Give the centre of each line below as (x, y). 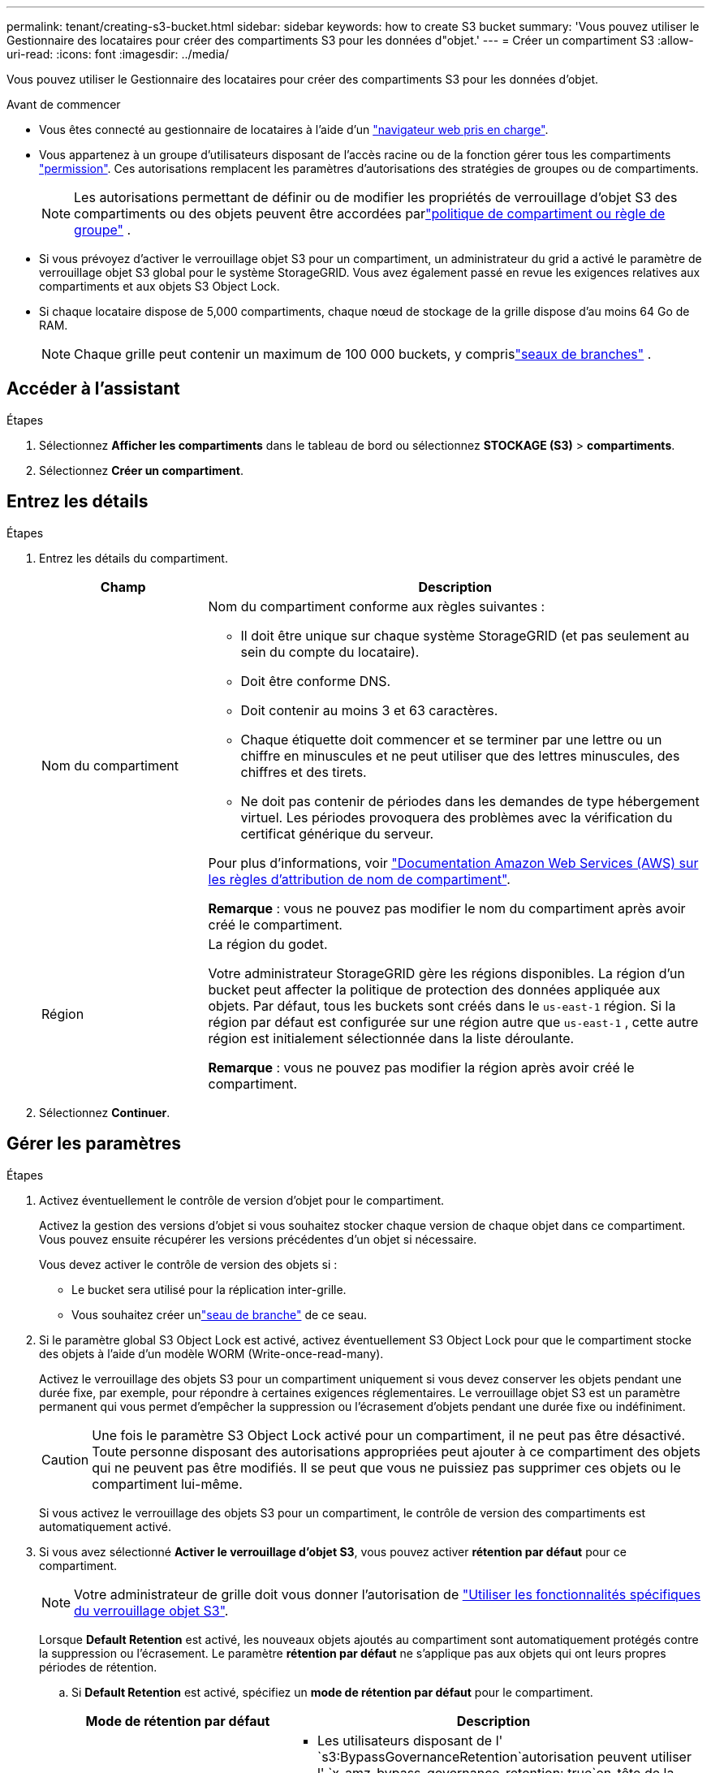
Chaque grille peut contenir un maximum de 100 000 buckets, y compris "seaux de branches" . (363, 354)
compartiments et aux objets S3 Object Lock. (159, 286)
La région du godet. (268, 944)
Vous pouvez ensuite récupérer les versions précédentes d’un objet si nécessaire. (258, 1239)
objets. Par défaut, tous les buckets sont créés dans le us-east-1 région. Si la (442, 1005)
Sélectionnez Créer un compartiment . (141, 470)
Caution (65, 1459)
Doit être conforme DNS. (316, 681)
